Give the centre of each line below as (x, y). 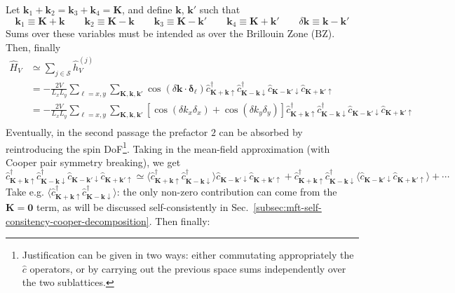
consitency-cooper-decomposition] (77, 220)
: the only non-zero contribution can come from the (227, 191)
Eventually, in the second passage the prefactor (107, 131)
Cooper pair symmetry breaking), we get (93, 162)
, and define (147, 9)
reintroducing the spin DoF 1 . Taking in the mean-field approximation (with (168, 147)
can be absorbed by (261, 131)
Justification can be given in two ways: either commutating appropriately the (188, 255)
